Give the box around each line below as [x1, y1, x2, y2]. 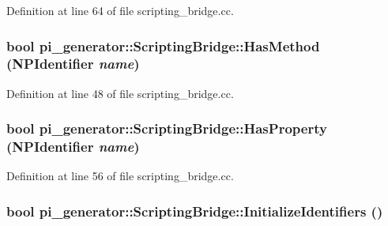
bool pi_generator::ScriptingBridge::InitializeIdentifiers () [6, 201, 383, 220]
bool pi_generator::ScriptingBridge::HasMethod [6, 36, 320, 55]
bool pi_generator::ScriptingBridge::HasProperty [6, 119, 327, 138]
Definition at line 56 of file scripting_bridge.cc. [6, 168, 234, 184]
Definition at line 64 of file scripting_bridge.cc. [6, 2, 234, 18]
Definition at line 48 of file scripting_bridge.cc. [6, 85, 234, 101]
